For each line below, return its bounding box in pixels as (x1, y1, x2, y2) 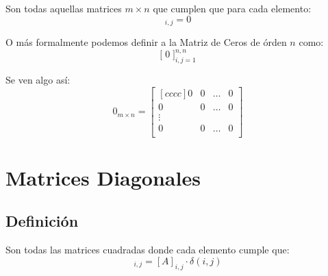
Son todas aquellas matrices (5, 1, 122, 15)
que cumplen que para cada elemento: (153, 1, 312, 15)
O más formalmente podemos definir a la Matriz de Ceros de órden (5, 35, 287, 49)
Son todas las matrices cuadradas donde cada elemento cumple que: (5, 242, 290, 257)
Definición (5, 210, 79, 231)
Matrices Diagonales (5, 163, 201, 191)
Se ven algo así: (5, 72, 71, 86)
